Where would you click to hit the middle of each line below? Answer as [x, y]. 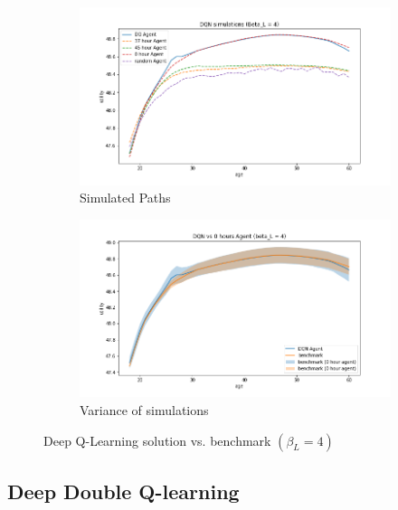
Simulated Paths [125, 198]
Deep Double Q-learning [123, 491]
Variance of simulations [144, 410]
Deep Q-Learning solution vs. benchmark [157, 440]
